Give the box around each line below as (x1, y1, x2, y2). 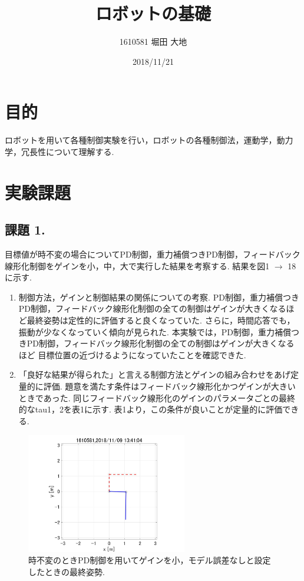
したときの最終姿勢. (28, 565, 105, 577)
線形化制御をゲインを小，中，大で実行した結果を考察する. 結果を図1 (5, 259, 270, 272)
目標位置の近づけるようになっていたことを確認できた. (38, 348, 246, 361)
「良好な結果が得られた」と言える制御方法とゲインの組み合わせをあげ (18, 368, 291, 381)
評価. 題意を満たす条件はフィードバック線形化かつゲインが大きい (43, 379, 296, 392)
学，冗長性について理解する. (5, 145, 114, 157)
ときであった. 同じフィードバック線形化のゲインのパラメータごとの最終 (18, 391, 296, 404)
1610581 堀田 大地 (119, 35, 187, 48)
